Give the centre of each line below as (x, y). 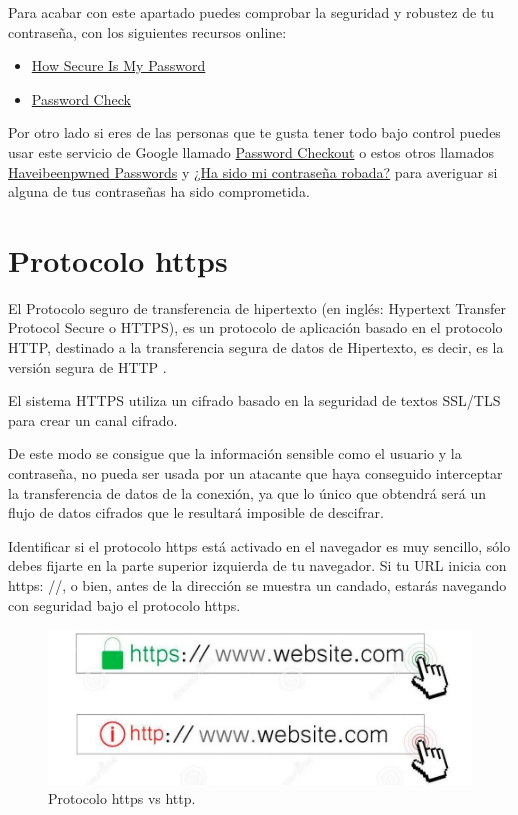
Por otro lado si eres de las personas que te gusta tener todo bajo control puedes (254, 132)
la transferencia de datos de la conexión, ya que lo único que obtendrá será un (247, 492)
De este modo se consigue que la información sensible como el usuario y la (235, 453)
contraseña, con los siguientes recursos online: (147, 31)
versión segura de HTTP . (87, 366)
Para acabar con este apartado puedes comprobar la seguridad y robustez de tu (251, 12)
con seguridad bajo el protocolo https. (124, 604)
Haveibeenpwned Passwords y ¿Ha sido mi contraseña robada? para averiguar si (253, 171)
